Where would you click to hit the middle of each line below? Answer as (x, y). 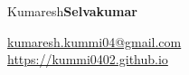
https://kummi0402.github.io (88, 59)
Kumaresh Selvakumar (72, 11)
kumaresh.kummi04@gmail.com (94, 41)
